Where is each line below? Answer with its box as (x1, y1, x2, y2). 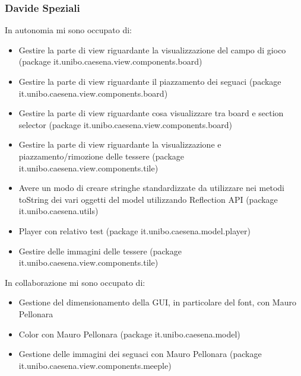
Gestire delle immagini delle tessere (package (18, 244, 182, 257)
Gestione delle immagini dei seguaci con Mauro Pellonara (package (18, 348, 262, 360)
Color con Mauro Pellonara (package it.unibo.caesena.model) (18, 327, 240, 340)
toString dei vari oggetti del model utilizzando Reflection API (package (18, 193, 278, 205)
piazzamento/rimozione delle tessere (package (18, 149, 185, 162)
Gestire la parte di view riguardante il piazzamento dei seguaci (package (18, 75, 281, 87)
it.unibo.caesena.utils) (18, 205, 99, 217)
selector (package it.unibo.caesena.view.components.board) (18, 118, 233, 130)
